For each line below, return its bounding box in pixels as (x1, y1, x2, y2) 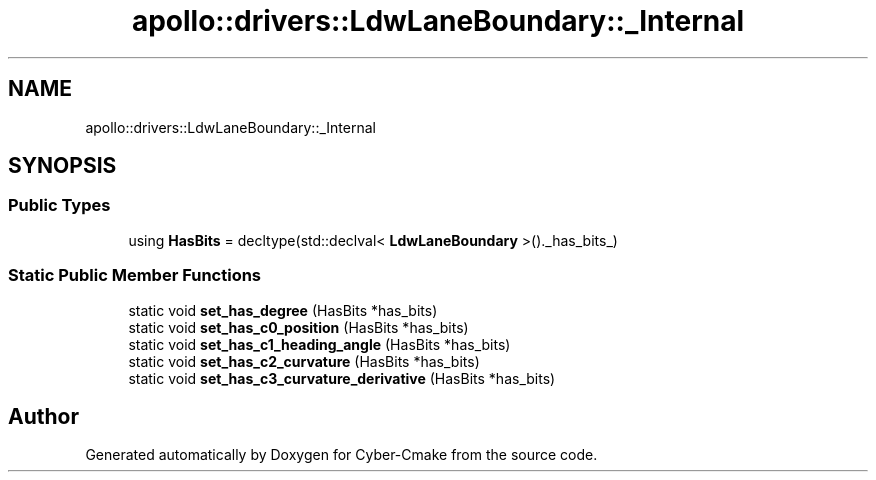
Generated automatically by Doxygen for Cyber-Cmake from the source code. (85, 446, 598, 464)
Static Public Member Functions (8, 265, 262, 286)
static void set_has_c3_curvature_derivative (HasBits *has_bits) (128, 369, 556, 387)
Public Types (8, 195, 111, 216)
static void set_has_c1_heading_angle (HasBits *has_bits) (128, 335, 511, 353)
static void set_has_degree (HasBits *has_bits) (128, 301, 438, 319)
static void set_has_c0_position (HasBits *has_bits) (128, 318, 469, 336)
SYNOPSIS (8, 153, 117, 179)
